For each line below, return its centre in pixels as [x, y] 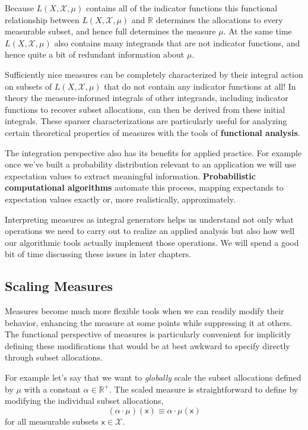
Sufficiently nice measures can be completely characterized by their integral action [154, 74]
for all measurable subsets [52, 421]
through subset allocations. [54, 357]
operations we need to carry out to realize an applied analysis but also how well [150, 231]
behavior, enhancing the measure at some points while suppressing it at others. [149, 322]
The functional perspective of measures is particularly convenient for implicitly [148, 334]
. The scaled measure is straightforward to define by [204, 389]
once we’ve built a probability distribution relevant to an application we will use [151, 164]
